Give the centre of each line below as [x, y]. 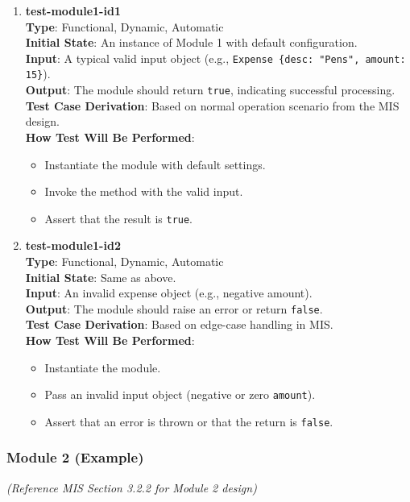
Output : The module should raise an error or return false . [174, 308]
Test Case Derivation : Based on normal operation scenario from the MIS [212, 105]
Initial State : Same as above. [101, 277]
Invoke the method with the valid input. [144, 191]
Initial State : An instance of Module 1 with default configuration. [191, 42]
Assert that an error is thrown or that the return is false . [189, 421]
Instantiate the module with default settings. [155, 164]
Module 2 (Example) [75, 457]
